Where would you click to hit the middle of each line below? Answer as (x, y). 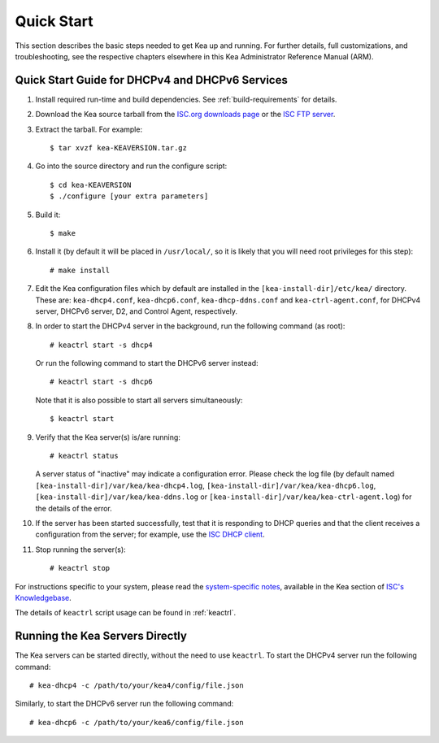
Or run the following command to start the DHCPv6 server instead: (147, 363)
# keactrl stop (80, 568)
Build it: (48, 215)
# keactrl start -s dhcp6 (102, 382)
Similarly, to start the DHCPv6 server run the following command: (124, 704)
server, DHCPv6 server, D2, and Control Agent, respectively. (137, 311)
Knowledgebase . (43, 597)
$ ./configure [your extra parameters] (129, 196)
